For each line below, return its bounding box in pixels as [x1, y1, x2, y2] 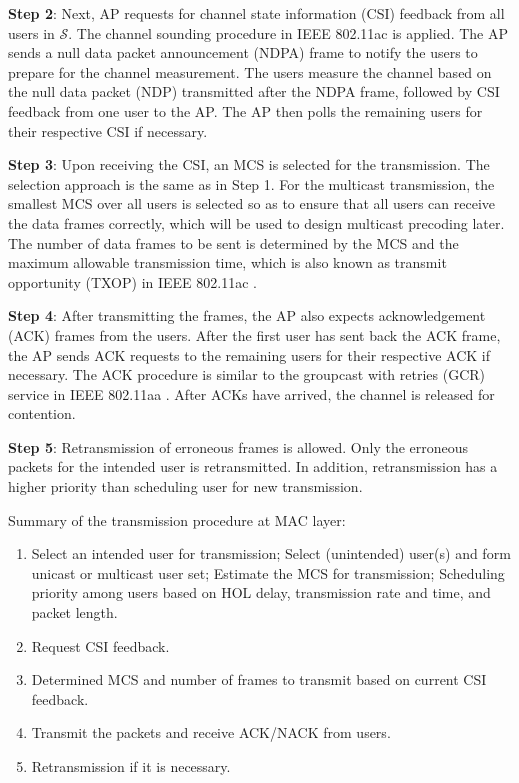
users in [8, 22, 55, 43]
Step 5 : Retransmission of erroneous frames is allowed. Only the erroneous [8, 436, 469, 457]
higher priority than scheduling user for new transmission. [8, 476, 363, 497]
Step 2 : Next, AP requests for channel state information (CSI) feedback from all [8, 3, 505, 23]
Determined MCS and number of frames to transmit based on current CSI [31, 669, 487, 690]
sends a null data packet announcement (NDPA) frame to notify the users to [8, 42, 478, 63]
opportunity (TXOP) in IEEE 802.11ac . [8, 271, 257, 292]
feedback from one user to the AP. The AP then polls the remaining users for [8, 100, 483, 121]
